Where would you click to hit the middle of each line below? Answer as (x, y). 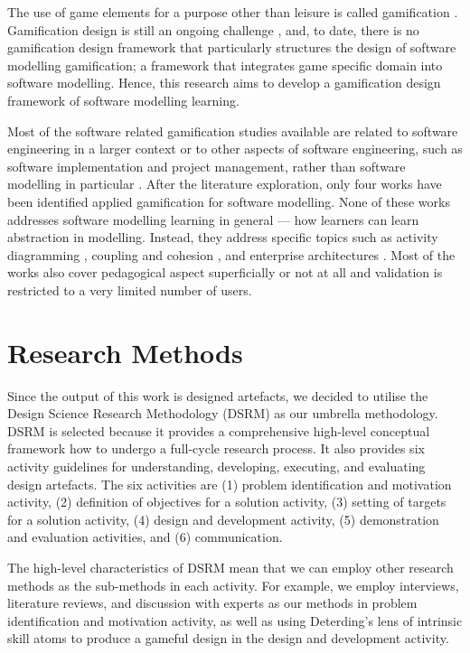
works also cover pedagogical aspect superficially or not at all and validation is (225, 272)
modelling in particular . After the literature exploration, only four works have (225, 184)
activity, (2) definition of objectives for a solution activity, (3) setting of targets (227, 502)
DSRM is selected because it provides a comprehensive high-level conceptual (219, 430)
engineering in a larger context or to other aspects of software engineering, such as (235, 149)
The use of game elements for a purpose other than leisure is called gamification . (233, 12)
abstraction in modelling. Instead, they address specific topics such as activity (223, 237)
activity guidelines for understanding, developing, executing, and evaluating (216, 466)
